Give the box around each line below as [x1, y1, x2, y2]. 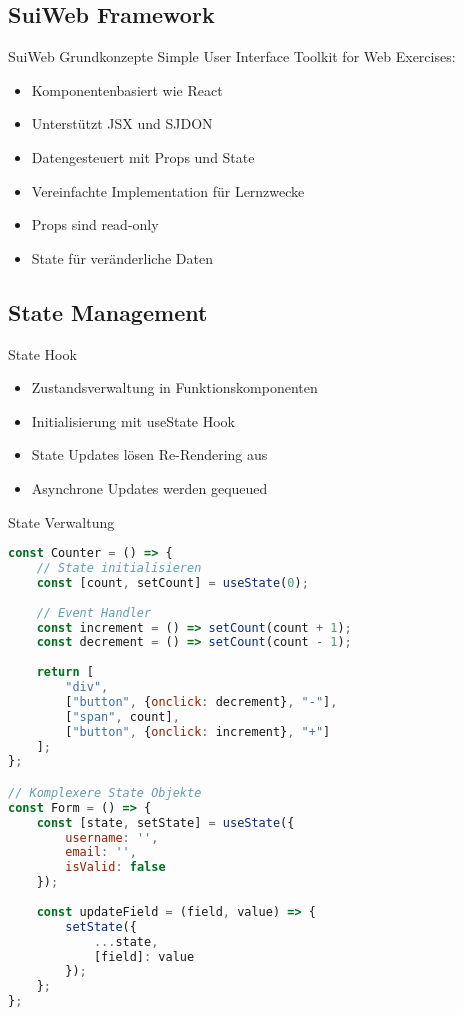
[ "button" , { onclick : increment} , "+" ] [65, 724, 331, 739]
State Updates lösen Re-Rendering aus [31, 444, 268, 465]
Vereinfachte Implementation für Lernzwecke [31, 180, 305, 201]
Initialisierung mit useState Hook [31, 410, 236, 431]
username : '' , [65, 830, 159, 845]
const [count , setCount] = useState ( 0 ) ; [36, 575, 309, 590]
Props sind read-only [31, 214, 159, 235]
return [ [36, 665, 94, 680]
